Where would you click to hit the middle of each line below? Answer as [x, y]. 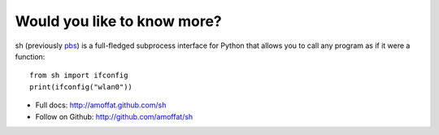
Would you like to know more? [119, 21]
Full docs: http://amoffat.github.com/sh [101, 105]
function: [30, 56]
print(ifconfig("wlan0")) [81, 87]
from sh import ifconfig [79, 76]
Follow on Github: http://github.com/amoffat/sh [114, 116]
